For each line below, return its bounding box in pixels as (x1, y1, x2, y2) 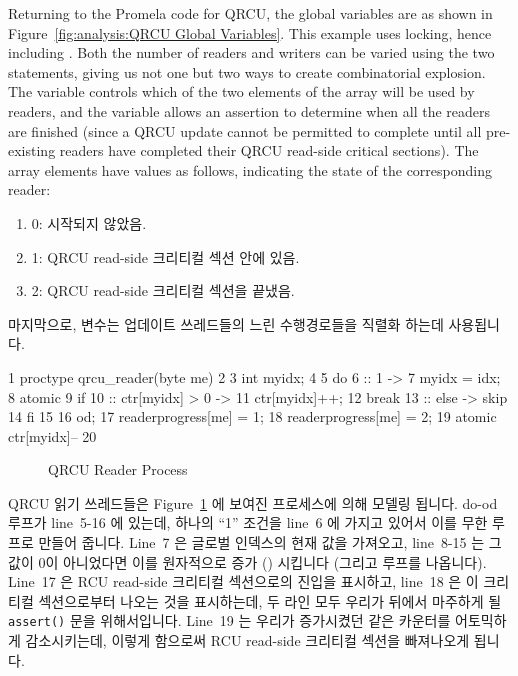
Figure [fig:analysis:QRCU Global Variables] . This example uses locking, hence (8, 22, 492, 43)
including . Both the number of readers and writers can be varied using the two (8, 42, 495, 63)
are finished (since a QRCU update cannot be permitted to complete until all (8, 120, 482, 141)
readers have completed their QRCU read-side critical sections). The (59, 140, 479, 161)
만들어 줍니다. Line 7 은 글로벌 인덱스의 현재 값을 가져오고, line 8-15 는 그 (38, 532, 502, 553)
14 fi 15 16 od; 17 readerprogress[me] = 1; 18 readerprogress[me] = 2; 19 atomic (8, 406, 497, 427)
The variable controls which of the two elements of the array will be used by (8, 81, 475, 102)
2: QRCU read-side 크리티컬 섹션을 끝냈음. (31, 280, 295, 301)
